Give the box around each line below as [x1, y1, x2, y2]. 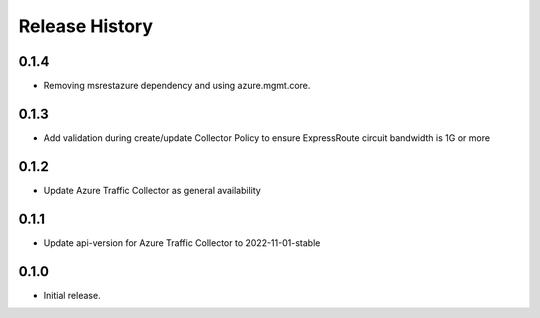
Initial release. [43, 289, 101, 301]
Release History [18, 15, 154, 37]
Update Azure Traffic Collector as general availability [43, 184, 262, 196]
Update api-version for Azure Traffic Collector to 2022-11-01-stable [43, 236, 321, 249]
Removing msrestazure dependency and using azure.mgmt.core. [43, 80, 311, 92]
